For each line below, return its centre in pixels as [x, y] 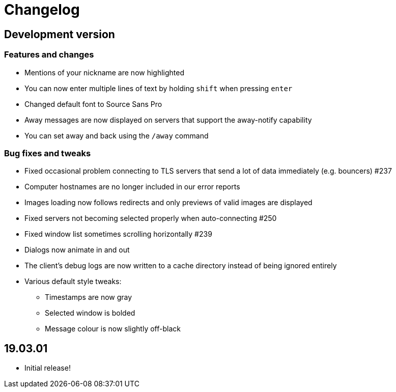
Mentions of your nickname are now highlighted [105, 72]
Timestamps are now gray [89, 297]
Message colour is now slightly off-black [113, 329]
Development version [60, 34]
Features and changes [49, 55]
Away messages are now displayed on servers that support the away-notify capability [168, 120]
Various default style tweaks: [73, 282]
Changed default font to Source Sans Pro [93, 104]
